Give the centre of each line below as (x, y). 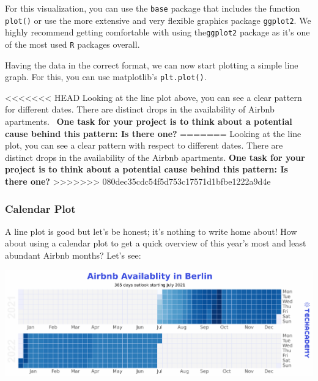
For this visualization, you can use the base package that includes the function (153, 8)
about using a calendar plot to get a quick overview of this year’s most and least (156, 243)
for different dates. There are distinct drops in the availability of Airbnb (140, 109)
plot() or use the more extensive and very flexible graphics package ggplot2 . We (158, 20)
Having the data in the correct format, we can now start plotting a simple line (152, 65)
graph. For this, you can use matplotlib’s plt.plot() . (106, 77)
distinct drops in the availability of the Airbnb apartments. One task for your (155, 157)
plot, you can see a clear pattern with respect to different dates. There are (144, 145)
